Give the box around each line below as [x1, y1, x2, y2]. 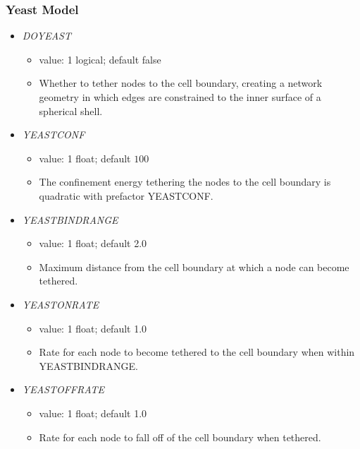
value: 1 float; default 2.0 [39, 236, 147, 251]
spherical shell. [39, 103, 103, 118]
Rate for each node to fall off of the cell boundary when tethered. [39, 429, 321, 444]
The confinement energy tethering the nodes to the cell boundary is [39, 174, 331, 189]
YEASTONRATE [22, 297, 99, 311]
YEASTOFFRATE [22, 382, 105, 397]
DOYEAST [22, 28, 71, 43]
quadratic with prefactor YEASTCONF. [39, 188, 213, 203]
